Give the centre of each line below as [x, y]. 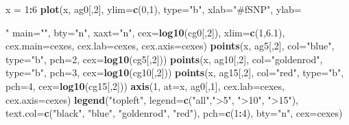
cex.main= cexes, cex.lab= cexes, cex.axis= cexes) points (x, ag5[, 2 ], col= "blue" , [170, 46]
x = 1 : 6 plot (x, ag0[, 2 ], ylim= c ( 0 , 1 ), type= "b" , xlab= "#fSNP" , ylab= [154, 9]
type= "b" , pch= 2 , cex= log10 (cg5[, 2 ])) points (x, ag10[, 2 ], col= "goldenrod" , [164, 59]
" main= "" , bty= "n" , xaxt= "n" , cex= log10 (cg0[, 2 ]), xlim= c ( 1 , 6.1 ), [145, 32]
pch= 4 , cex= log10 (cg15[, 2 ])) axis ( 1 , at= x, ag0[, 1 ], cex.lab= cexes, [145, 86]
